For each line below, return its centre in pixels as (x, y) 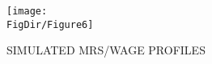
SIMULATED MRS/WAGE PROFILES (106, 50)
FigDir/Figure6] (50, 24)
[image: (27, 11)
